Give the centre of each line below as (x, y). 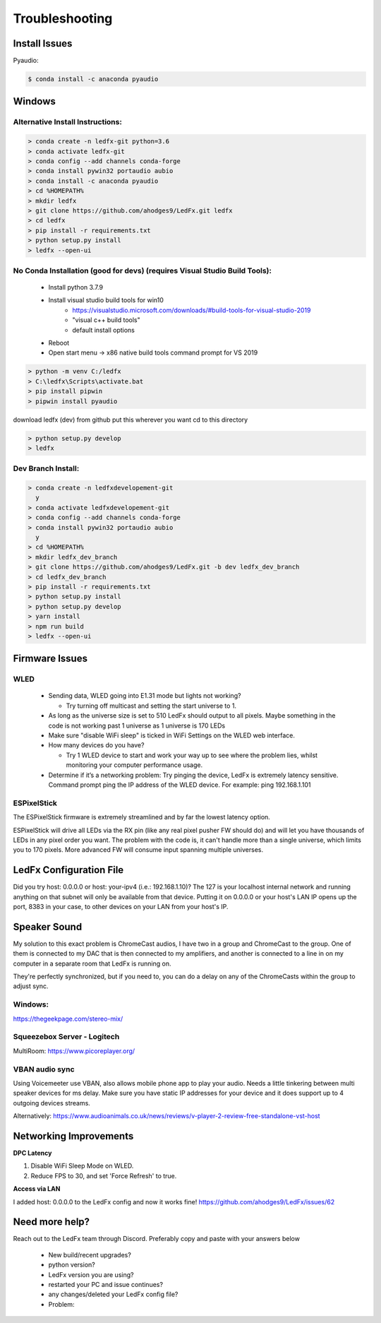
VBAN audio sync (44, 1069)
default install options (104, 330)
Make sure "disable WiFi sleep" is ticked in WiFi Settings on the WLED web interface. (172, 735)
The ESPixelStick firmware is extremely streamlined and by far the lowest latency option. (142, 817)
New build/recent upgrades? (90, 1254)
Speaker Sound (48, 926)
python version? (72, 1265)
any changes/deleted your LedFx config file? (113, 1294)
